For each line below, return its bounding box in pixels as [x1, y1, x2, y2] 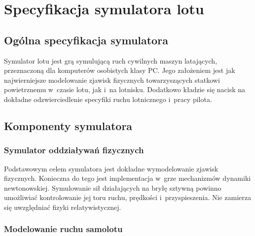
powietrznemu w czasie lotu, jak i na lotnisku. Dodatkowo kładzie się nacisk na [4, 84, 246, 95]
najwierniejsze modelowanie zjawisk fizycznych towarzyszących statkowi [4, 74, 220, 85]
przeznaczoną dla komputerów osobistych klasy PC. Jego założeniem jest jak [4, 65, 235, 75]
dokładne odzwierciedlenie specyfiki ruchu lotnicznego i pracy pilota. [4, 94, 212, 104]
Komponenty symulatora [4, 118, 133, 133]
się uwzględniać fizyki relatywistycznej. [4, 202, 121, 212]
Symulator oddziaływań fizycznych [4, 144, 144, 156]
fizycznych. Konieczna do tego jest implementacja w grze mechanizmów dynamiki [4, 173, 251, 183]
